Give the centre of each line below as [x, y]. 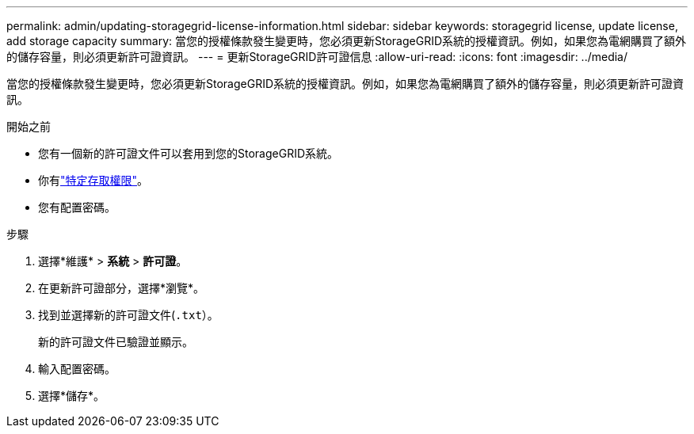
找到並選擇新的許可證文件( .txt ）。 [128, 315]
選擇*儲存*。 [72, 396]
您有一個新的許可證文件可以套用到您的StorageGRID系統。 [189, 153]
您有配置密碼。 [77, 207]
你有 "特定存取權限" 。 [93, 180]
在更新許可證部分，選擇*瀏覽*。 [122, 288]
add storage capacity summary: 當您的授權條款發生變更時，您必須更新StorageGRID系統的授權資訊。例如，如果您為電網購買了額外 [347, 41]
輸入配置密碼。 [77, 369]
